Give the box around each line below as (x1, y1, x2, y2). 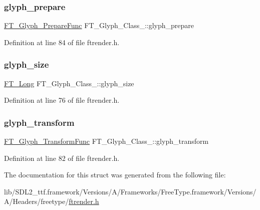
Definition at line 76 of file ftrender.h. (4, 95, 120, 105)
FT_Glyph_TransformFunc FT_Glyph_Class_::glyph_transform (4, 136, 209, 146)
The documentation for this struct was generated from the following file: (4, 169, 226, 180)
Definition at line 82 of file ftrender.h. (4, 152, 120, 163)
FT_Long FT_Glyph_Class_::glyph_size (4, 78, 134, 88)
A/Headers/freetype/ (4, 196, 69, 206)
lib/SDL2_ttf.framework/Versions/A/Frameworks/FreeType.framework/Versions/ (4, 186, 256, 196)
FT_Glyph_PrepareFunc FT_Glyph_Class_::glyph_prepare (4, 20, 194, 31)
